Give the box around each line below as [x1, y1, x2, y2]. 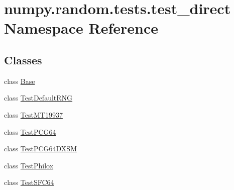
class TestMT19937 [4, 109, 63, 120]
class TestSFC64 [4, 177, 54, 187]
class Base [4, 75, 35, 86]
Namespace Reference [4, 18, 158, 38]
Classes [4, 52, 42, 67]
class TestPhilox [4, 160, 54, 170]
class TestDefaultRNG [4, 92, 73, 103]
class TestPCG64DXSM [4, 143, 77, 154]
